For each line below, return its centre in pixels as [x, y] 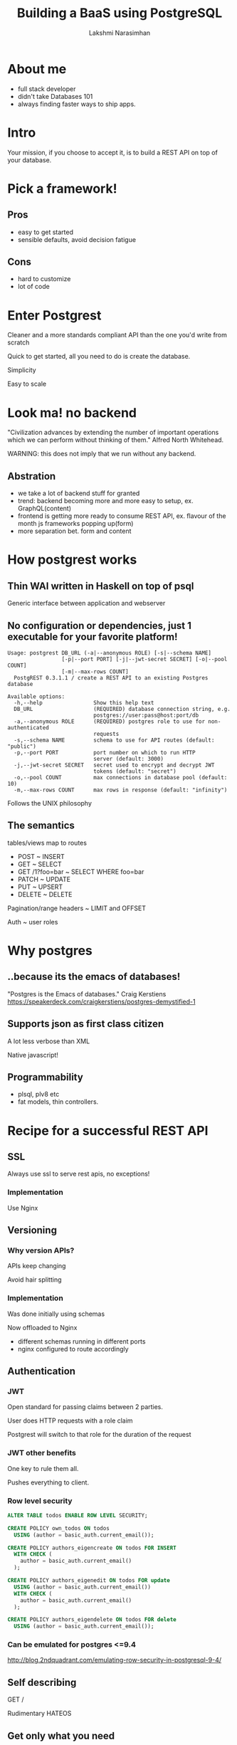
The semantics [41, 826]
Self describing [42, 1682]
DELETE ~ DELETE [45, 894]
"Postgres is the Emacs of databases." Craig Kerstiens [87, 993]
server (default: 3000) [128, 759]
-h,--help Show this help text [84, 702]
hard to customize [44, 279]
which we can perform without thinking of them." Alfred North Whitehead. [116, 440]
